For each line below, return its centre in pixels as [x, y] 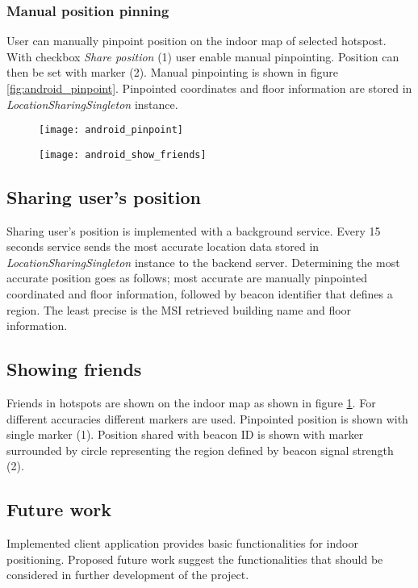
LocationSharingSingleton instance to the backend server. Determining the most [203, 262]
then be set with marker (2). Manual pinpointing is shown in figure [173, 72]
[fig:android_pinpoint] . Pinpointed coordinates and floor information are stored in [209, 88]
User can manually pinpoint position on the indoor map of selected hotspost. [196, 41]
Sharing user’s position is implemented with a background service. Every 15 [194, 230]
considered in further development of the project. [128, 575]
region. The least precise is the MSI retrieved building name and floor [179, 309]
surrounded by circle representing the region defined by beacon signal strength [200, 450]
